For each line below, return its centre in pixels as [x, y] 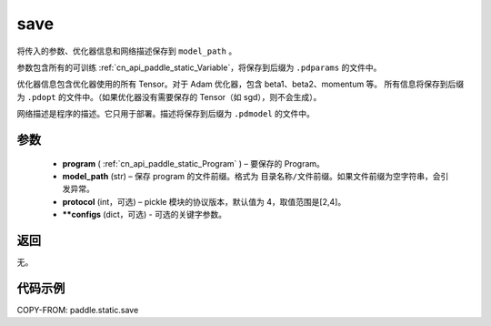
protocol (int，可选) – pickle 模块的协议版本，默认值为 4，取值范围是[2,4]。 [204, 201]
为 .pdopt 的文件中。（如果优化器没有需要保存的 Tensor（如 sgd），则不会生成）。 [169, 97]
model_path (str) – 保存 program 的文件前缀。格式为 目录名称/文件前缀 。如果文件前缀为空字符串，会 [251, 176]
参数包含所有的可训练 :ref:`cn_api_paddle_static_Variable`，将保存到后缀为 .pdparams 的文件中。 [199, 67]
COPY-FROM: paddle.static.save [78, 310]
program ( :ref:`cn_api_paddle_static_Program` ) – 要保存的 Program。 [193, 163]
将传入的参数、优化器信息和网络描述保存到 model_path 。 [127, 51]
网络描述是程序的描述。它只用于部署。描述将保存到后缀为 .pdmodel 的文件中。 [166, 114]
